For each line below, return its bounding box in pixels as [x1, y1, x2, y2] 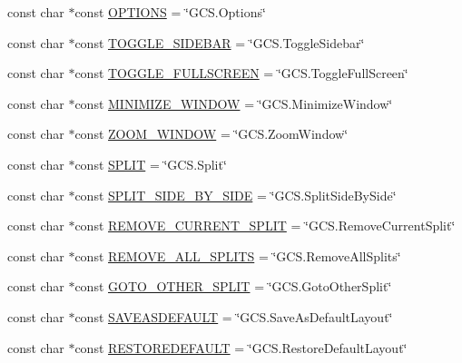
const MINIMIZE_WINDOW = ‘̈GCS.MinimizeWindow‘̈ [74, 93, 393, 113]
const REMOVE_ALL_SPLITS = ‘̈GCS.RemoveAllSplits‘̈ [74, 246, 401, 265]
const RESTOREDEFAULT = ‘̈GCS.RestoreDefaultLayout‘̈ [74, 338, 408, 357]
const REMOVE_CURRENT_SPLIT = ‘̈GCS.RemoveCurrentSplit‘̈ [74, 216, 456, 235]
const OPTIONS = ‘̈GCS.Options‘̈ [74, 3, 266, 21]
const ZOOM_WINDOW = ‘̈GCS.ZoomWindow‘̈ [74, 124, 349, 143]
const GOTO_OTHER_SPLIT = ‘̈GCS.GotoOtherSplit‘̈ [74, 277, 392, 296]
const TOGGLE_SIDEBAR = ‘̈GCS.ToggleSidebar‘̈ [74, 33, 365, 52]
